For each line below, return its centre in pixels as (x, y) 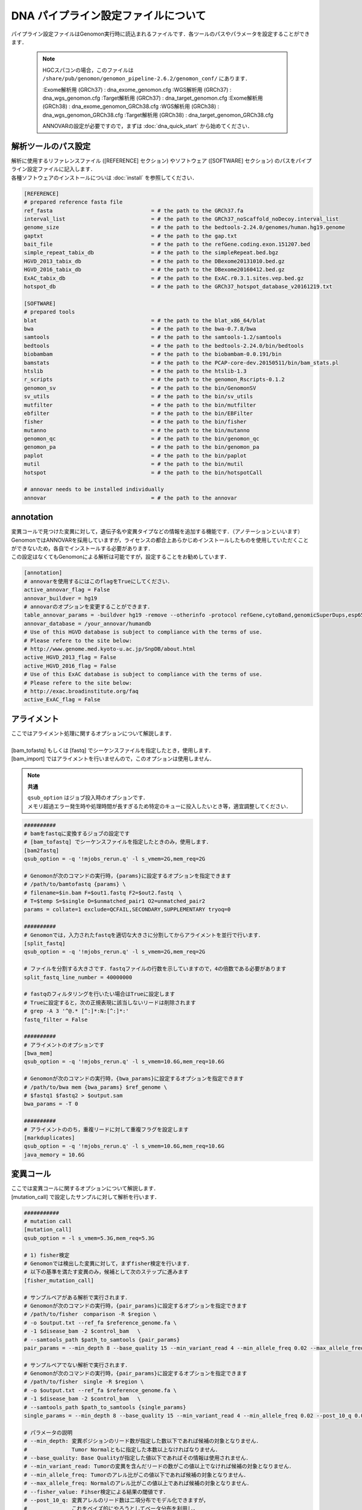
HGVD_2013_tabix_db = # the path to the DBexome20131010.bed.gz (154, 261)
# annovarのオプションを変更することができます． (88, 607)
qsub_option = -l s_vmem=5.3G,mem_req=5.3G (89, 1238)
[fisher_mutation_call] (59, 1280)
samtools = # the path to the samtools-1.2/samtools (153, 337)
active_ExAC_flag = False (62, 700)
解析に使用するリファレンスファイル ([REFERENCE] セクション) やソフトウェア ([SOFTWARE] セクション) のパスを (153, 161)
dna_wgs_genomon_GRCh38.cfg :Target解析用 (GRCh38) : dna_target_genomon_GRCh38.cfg (158, 115)
